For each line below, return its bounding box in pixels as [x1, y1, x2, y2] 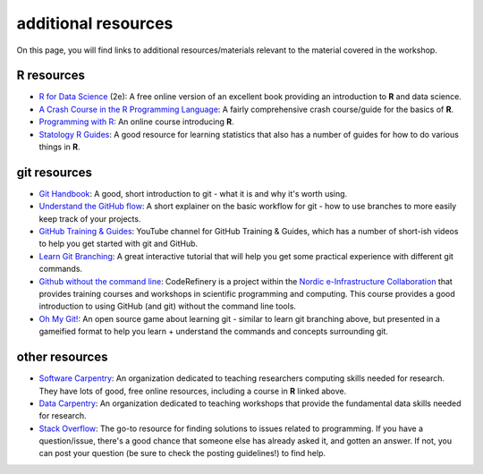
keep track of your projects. [38, 213, 141, 224]
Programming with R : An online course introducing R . [38, 116, 234, 127]
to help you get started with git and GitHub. [38, 238, 199, 250]
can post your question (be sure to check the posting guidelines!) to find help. [38, 448, 326, 459]
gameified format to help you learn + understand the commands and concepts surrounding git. [38, 326, 389, 337]
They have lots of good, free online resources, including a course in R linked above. [38, 385, 347, 396]
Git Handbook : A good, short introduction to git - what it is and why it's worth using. [38, 188, 348, 199]
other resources [16, 350, 108, 365]
